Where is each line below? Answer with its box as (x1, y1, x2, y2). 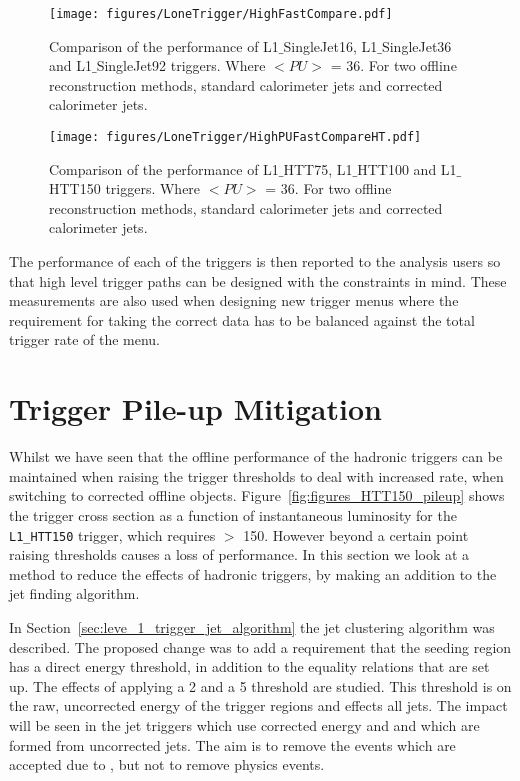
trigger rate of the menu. (9, 329, 161, 350)
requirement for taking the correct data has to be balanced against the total (9, 309, 475, 330)
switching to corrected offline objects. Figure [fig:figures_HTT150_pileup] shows (9, 485, 505, 506)
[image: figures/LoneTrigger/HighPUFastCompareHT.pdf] (49, 130, 422, 145)
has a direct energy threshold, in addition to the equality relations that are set (9, 656, 490, 677)
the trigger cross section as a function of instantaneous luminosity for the (9, 504, 457, 525)
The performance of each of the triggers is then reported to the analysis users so (9, 251, 501, 272)
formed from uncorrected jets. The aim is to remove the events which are (9, 734, 456, 755)
